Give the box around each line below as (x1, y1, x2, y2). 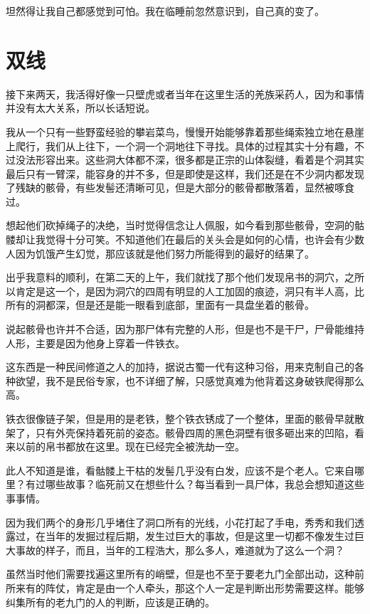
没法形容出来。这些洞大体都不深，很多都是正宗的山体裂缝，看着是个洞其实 (15, 152, 364, 167)
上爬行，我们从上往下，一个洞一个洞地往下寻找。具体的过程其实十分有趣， (6, 138, 354, 153)
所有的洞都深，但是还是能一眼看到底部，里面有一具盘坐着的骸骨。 (6, 297, 314, 312)
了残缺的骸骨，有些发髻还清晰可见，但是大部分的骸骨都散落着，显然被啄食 (6, 180, 354, 195)
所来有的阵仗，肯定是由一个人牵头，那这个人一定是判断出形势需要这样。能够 (6, 580, 364, 595)
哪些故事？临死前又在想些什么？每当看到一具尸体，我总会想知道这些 (45, 477, 364, 492)
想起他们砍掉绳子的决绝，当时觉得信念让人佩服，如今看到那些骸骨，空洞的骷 (6, 218, 364, 233)
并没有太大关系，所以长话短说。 (6, 100, 155, 115)
